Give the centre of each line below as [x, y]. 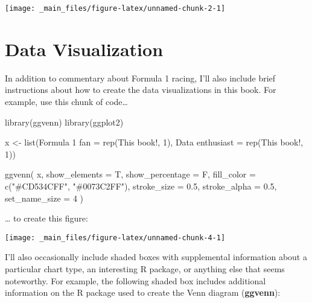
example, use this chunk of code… [66, 101]
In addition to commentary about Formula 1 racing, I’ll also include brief [140, 78]
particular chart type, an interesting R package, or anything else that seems [145, 268]
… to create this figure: [46, 218]
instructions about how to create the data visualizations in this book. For [141, 90]
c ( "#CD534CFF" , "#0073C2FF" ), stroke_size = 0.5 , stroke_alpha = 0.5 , [141, 186]
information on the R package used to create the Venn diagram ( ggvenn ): [143, 292]
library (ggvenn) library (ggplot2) [64, 122]
